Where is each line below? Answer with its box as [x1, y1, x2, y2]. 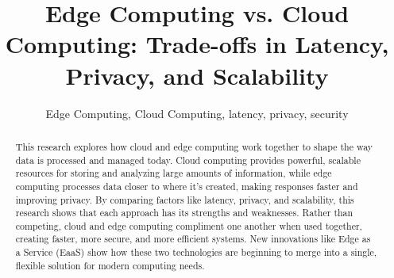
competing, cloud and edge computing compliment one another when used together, [15, 219, 362, 232]
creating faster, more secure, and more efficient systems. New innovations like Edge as [15, 232, 371, 246]
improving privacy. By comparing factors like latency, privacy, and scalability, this [15, 192, 354, 206]
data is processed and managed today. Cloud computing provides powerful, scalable [15, 153, 361, 166]
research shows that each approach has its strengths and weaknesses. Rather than [15, 206, 353, 219]
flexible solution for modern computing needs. [15, 258, 205, 272]
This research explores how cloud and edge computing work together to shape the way [15, 139, 373, 153]
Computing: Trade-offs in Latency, [5, 28, 389, 60]
